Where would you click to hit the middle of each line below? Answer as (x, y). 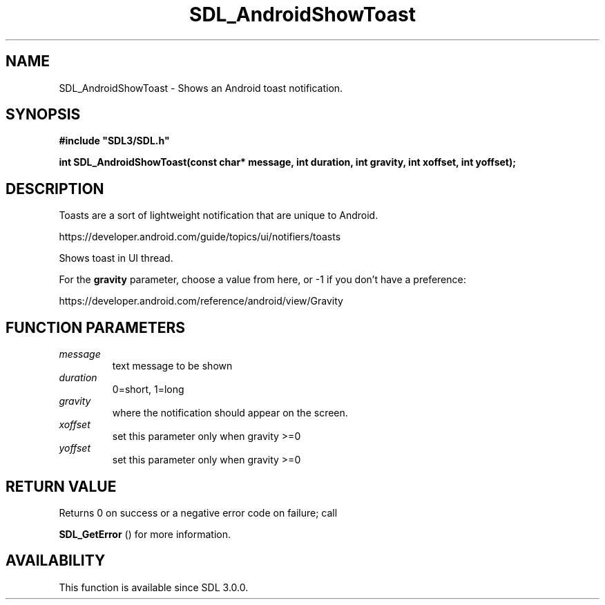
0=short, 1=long (148, 390)
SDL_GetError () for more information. (145, 534)
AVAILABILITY (56, 561)
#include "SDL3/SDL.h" (114, 141)
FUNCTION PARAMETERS (95, 327)
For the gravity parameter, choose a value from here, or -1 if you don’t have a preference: (262, 280)
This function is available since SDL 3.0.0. (154, 587)
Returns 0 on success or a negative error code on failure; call (198, 512)
